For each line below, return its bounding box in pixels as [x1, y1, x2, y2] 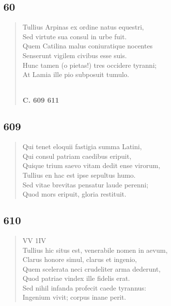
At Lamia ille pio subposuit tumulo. [22, 69, 129, 79]
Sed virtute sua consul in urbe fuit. [22, 31, 127, 41]
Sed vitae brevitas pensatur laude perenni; [22, 179, 149, 189]
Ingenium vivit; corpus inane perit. [22, 292, 126, 302]
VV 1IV [22, 235, 47, 245]
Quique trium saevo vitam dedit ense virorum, [22, 160, 160, 170]
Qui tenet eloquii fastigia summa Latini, [22, 141, 142, 152]
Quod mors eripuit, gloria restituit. [22, 189, 126, 199]
